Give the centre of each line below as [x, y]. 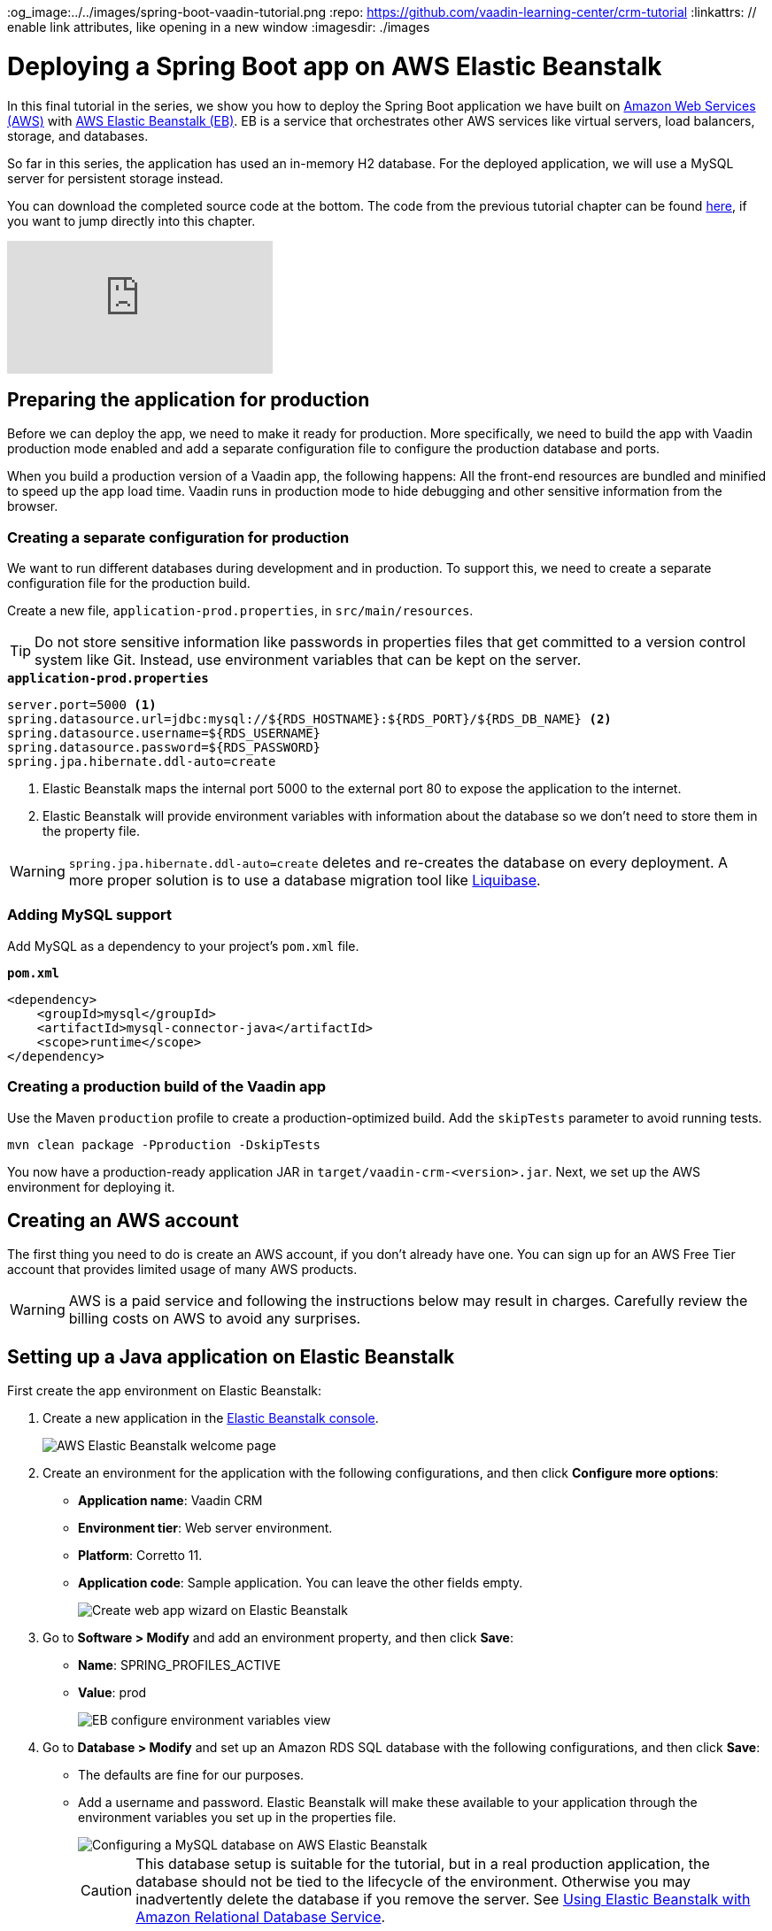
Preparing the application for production [189, 399]
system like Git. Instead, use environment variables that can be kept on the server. [308, 660]
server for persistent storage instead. [116, 178]
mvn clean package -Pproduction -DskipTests [164, 1144]
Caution [107, 1891]
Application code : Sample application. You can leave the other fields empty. [301, 1583]
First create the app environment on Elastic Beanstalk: [165, 1391]
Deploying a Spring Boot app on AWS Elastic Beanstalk [335, 66]
